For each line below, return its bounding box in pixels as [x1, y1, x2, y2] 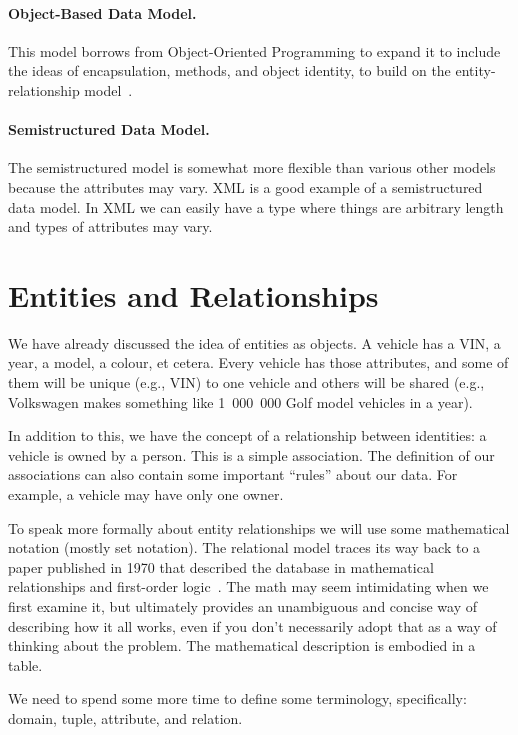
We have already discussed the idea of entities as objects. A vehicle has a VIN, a [8, 332, 501, 353]
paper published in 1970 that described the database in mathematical [8, 556, 434, 577]
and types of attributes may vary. [8, 216, 213, 237]
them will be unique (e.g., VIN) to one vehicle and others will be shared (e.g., [8, 372, 485, 393]
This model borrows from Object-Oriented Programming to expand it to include [8, 40, 501, 61]
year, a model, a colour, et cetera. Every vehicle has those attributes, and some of [8, 352, 509, 373]
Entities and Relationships [8, 274, 379, 315]
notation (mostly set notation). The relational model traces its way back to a [8, 537, 481, 558]
